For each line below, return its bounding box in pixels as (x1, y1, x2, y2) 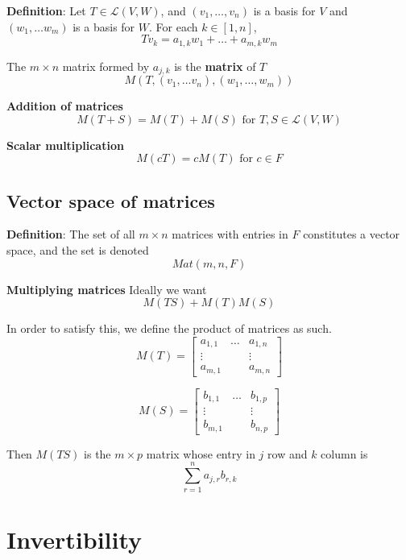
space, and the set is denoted (6, 242, 149, 259)
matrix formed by (62, 57, 150, 74)
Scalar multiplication (6, 136, 124, 153)
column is (321, 445, 368, 462)
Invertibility (6, 522, 143, 555)
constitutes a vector (303, 226, 400, 243)
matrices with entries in (172, 226, 288, 243)
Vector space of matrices (6, 188, 215, 213)
